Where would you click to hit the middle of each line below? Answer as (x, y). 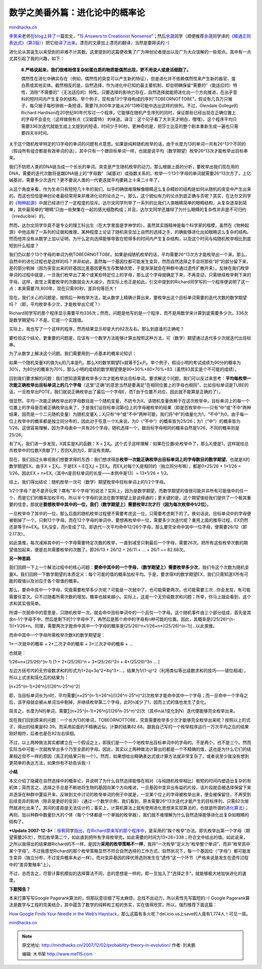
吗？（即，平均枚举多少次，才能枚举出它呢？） (56, 304)
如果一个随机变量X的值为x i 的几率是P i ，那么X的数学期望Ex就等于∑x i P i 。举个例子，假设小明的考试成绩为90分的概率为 (125, 363)
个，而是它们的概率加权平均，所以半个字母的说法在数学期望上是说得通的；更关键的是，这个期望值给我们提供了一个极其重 (130, 498)
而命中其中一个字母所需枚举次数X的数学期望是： (57, 635)
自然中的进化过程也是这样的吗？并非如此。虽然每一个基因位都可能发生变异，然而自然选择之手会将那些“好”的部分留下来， (130, 261)
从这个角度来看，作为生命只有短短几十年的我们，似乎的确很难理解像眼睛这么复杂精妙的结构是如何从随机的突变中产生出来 (130, 189)
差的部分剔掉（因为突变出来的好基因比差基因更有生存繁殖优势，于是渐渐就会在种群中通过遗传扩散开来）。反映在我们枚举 (129, 268)
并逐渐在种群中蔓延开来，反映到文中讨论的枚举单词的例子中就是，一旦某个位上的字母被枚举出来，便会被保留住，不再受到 (130, 794)
